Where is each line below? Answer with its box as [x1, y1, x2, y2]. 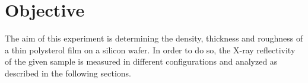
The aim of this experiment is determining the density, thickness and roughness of [5, 32, 303, 44]
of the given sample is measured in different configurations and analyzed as [5, 55, 278, 68]
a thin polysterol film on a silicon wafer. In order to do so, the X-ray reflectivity [5, 43, 296, 56]
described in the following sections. [5, 66, 131, 79]
